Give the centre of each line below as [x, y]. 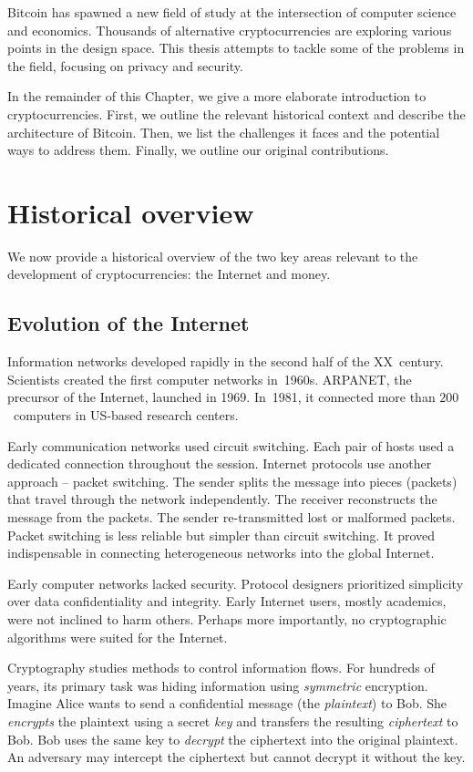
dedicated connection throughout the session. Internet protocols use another [220, 463]
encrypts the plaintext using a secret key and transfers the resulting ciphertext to [233, 721]
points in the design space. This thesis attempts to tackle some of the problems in [236, 48]
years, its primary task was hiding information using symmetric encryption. [218, 685]
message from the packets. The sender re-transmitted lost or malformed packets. [231, 517]
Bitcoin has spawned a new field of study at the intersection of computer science [232, 12]
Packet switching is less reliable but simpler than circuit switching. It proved [221, 535]
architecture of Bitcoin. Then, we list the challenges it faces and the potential [224, 132]
